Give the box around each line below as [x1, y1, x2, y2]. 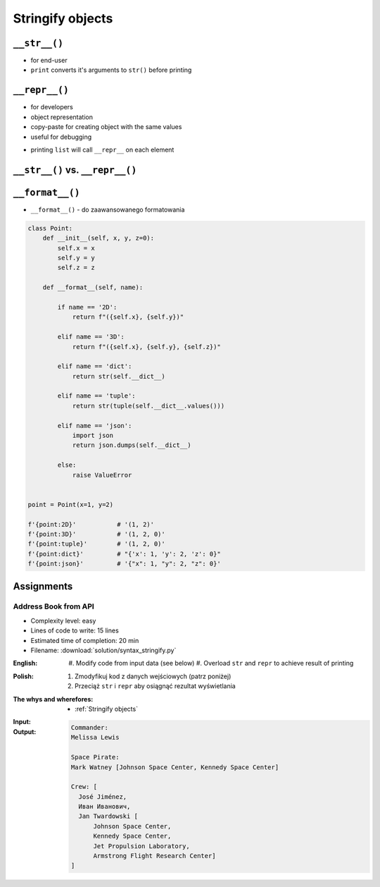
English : [13, 659, 38, 668]
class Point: [27, 224, 73, 232]
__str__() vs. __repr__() [13, 164, 137, 176]
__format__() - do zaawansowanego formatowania [30, 205, 185, 214]
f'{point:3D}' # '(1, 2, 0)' [27, 530, 165, 538]
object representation [30, 113, 93, 121]
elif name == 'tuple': [57, 392, 137, 400]
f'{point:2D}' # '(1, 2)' [27, 520, 155, 528]
